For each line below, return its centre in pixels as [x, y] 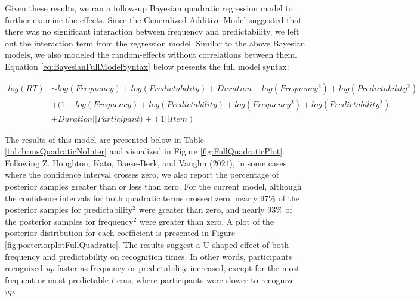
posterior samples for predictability [69, 210]
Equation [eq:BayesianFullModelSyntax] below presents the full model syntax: [147, 66]
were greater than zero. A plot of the [207, 221]
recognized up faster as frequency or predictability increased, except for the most [152, 268]
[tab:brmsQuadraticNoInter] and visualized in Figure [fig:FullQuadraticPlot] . [145, 151]
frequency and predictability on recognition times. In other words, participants [149, 256]
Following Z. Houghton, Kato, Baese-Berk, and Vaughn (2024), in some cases [146, 162]
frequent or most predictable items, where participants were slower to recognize [150, 279]
